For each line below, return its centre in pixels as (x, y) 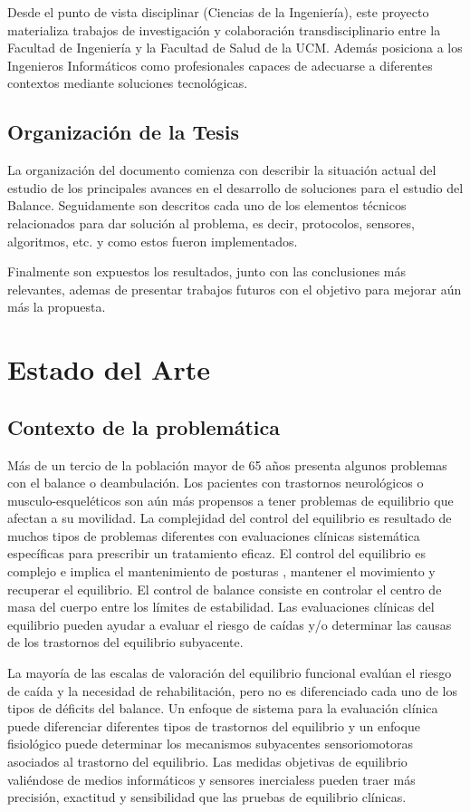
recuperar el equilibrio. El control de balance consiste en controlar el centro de (225, 589)
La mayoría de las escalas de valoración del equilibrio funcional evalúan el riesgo (230, 673)
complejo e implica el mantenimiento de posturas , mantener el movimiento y (221, 571)
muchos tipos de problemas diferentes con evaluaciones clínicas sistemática (214, 535)
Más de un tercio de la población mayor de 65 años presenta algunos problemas (227, 464)
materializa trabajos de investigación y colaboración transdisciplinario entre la (224, 29)
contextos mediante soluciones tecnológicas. (128, 83)
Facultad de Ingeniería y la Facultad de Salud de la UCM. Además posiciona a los (235, 48)
